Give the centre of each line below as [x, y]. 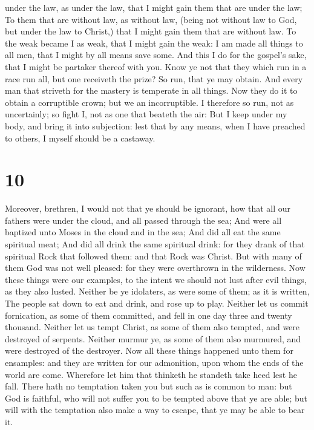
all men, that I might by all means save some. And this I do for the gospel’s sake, [156, 55]
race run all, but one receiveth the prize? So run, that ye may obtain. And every [154, 78]
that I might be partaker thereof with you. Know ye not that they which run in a [156, 66]
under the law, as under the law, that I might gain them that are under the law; [154, 7]
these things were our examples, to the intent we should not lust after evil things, [156, 279]
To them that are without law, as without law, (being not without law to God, [151, 19]
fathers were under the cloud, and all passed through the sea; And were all [143, 220]
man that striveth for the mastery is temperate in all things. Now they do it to [151, 90]
